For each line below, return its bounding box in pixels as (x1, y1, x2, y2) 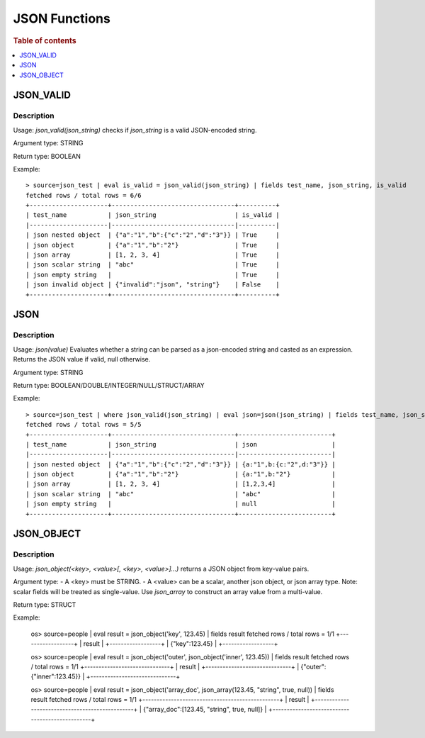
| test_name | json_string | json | (25, 440, 336, 448)
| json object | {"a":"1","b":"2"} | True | (25, 241, 280, 249)
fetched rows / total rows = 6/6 (25, 191, 142, 199)
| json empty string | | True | (25, 270, 280, 279)
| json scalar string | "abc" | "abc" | (25, 490, 336, 498)
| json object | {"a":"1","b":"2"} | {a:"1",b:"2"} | (25, 470, 336, 479)
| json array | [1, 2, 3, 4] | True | (25, 251, 280, 259)
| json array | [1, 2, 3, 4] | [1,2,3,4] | (25, 480, 336, 488)
